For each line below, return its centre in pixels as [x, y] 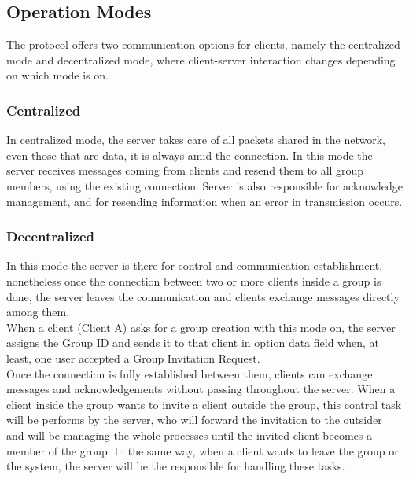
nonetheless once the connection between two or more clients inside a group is [194, 280]
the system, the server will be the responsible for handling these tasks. [176, 466]
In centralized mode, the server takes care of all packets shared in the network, [196, 140]
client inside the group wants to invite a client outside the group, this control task [204, 404]
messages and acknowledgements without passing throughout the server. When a [201, 389]
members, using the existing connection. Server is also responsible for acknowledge [204, 185]
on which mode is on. [57, 75]
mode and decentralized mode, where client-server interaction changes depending [201, 59]
